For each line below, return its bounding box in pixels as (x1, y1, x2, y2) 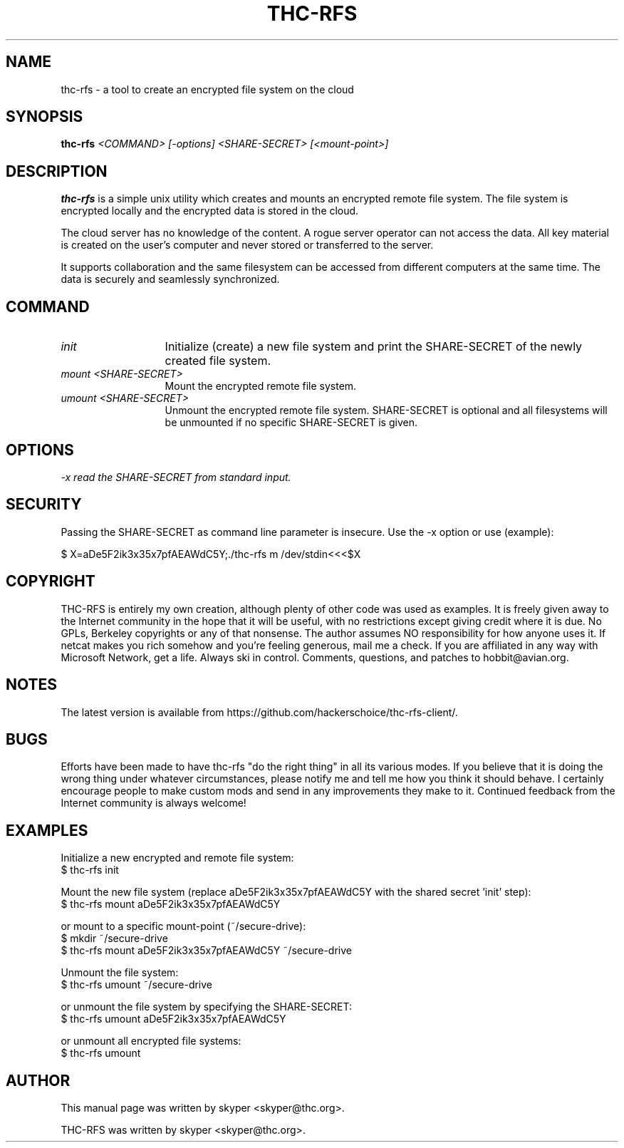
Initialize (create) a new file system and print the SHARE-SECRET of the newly (165, 339, 583, 354)
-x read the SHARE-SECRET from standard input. (61, 470, 291, 483)
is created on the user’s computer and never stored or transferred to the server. (61, 239, 434, 252)
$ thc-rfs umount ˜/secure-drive (61, 978, 213, 991)
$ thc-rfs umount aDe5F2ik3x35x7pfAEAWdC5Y (61, 1013, 286, 1025)
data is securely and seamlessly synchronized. (61, 273, 280, 286)
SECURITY (6, 495, 82, 514)
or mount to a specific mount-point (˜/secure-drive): (61, 920, 306, 933)
